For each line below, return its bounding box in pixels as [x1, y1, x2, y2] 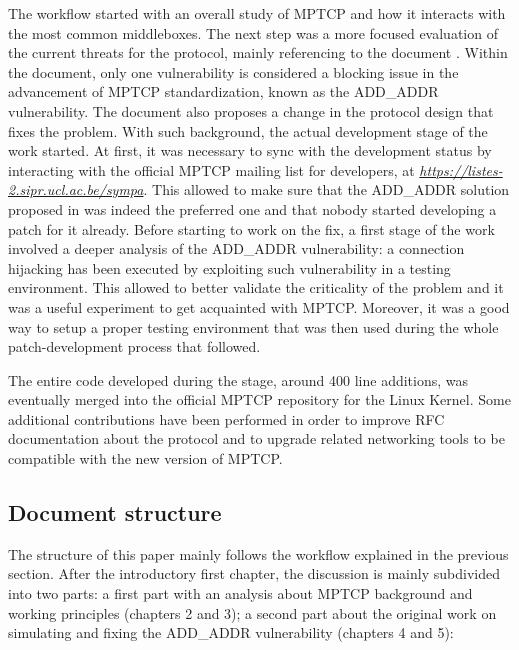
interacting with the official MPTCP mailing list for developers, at [8, 159, 415, 180]
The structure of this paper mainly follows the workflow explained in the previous [8, 543, 509, 564]
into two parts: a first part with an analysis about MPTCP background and [8, 583, 473, 604]
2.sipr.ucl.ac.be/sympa [8, 179, 144, 200]
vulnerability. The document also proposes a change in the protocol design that [8, 100, 494, 121]
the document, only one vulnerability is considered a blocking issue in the [8, 61, 459, 82]
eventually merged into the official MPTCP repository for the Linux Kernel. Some [8, 389, 511, 410]
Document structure [8, 497, 222, 528]
